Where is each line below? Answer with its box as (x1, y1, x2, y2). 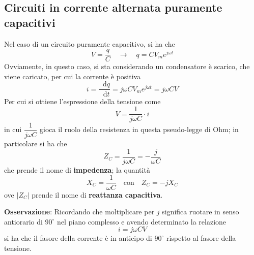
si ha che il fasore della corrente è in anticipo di (4, 233, 152, 243)
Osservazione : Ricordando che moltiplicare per (4, 206, 155, 217)
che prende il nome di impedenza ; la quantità (4, 164, 150, 175)
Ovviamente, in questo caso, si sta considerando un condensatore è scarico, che (4, 61, 250, 72)
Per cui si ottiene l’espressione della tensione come (4, 95, 161, 106)
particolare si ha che (4, 138, 67, 149)
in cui (4, 124, 22, 135)
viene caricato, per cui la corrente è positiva (4, 71, 141, 81)
